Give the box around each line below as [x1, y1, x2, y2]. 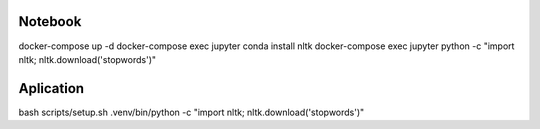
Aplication [18, 80, 85, 97]
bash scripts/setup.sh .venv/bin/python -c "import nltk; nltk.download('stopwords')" [18, 106, 365, 118]
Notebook [18, 13, 82, 30]
